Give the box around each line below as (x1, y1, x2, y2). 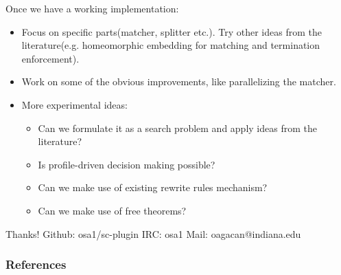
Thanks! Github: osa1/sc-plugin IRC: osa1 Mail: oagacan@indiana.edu (5, 226, 301, 241)
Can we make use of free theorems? (38, 203, 187, 217)
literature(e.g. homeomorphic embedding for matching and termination (21, 38, 320, 52)
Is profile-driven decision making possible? (38, 157, 215, 171)
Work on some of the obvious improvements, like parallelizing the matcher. (21, 74, 336, 89)
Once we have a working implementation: (5, 1, 179, 15)
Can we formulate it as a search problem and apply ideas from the (38, 120, 317, 135)
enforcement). (21, 51, 80, 65)
